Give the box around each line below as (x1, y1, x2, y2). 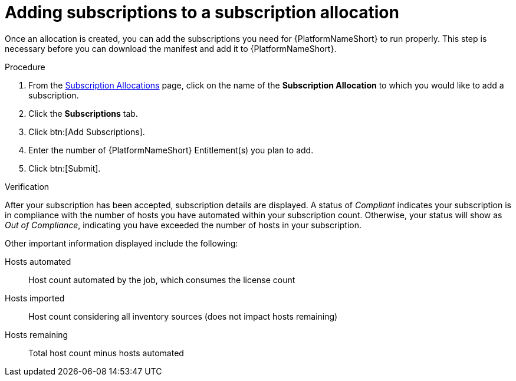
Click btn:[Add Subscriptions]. (28, 126, 145, 137)
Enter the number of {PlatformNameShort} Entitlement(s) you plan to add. (28, 144, 314, 155)
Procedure (5, 61, 45, 72)
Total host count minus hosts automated (28, 347, 184, 358)
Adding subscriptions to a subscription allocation (5, 2, 399, 22)
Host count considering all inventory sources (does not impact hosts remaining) (28, 311, 338, 321)
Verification (5, 181, 50, 192)
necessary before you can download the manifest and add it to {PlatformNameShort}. (5, 43, 337, 54)
